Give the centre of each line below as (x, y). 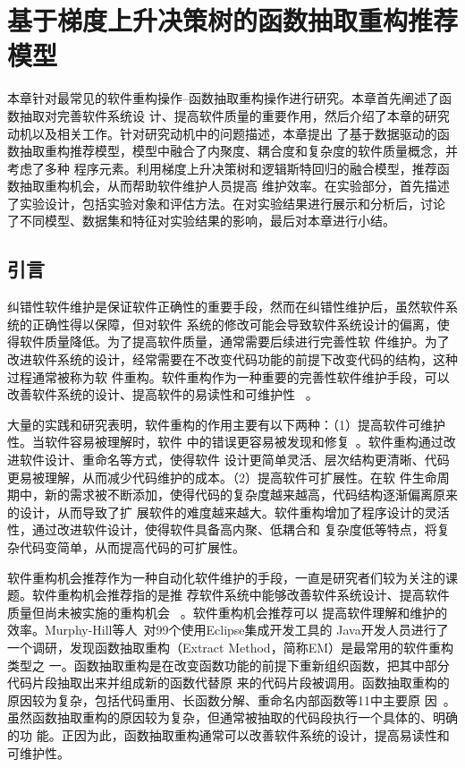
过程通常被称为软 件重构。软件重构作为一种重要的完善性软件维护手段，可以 (228, 376)
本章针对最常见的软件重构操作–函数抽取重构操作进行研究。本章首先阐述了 (223, 98)
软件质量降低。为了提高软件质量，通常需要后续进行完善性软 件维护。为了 (234, 341)
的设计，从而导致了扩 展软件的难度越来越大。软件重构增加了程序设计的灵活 (228, 512)
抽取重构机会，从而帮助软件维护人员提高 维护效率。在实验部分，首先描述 (234, 186)
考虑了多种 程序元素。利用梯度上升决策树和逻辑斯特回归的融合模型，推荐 (222, 168)
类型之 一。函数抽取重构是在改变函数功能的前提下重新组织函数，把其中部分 (228, 665)
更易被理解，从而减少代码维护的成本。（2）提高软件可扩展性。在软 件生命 (222, 477)
